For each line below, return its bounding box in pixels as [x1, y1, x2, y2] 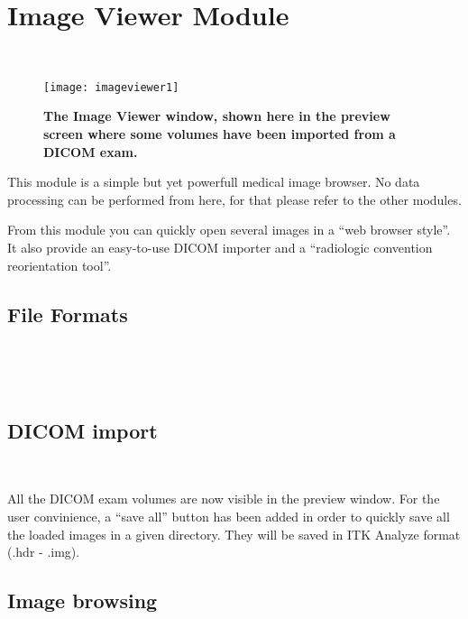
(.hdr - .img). [7, 542, 80, 561]
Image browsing [7, 587, 158, 614]
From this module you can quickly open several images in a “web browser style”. [7, 220, 451, 239]
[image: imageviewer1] [43, 80, 179, 94]
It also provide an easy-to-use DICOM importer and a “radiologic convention [7, 237, 433, 256]
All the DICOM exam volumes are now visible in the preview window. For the [7, 489, 440, 508]
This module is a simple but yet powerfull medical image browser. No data [7, 172, 420, 191]
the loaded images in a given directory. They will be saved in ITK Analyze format [7, 524, 461, 543]
